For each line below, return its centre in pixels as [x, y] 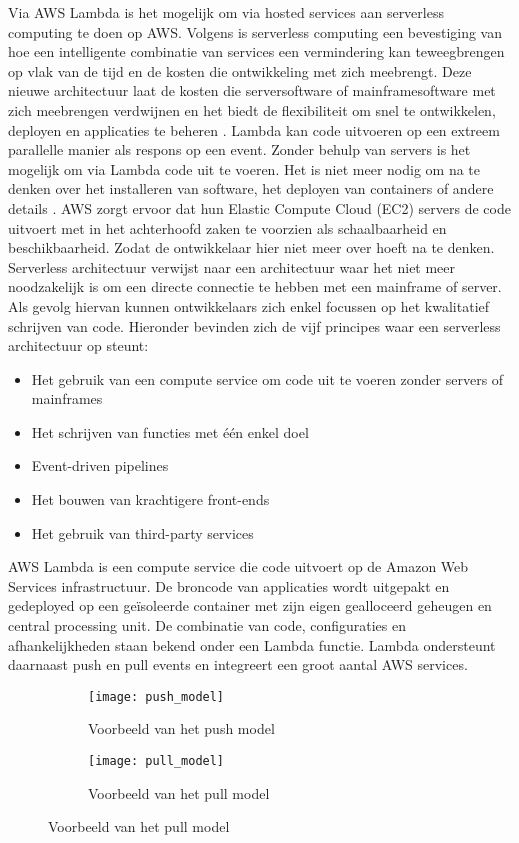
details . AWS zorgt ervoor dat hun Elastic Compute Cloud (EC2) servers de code [259, 207]
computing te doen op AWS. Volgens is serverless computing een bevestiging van [255, 31]
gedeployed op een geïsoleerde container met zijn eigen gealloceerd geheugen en [250, 605]
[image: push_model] [156, 696]
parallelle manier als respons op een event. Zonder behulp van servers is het [239, 149]
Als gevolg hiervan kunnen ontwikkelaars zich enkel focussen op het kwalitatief [249, 305]
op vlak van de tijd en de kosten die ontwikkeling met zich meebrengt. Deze [240, 70]
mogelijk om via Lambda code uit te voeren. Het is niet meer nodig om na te [244, 168]
